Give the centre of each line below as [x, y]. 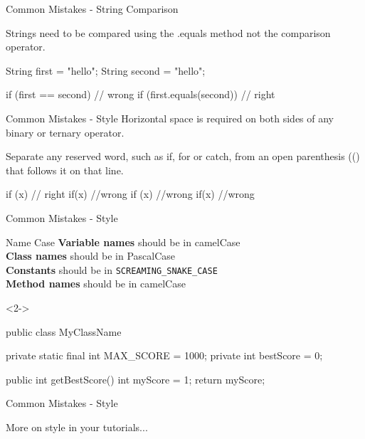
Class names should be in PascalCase [91, 256]
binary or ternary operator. [65, 132]
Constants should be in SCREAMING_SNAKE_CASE [112, 269]
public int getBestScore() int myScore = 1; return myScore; [136, 379]
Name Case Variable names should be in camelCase [123, 242]
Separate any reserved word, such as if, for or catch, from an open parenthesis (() [183, 156]
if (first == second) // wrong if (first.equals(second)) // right [141, 94]
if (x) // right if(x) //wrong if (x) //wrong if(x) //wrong [130, 194]
